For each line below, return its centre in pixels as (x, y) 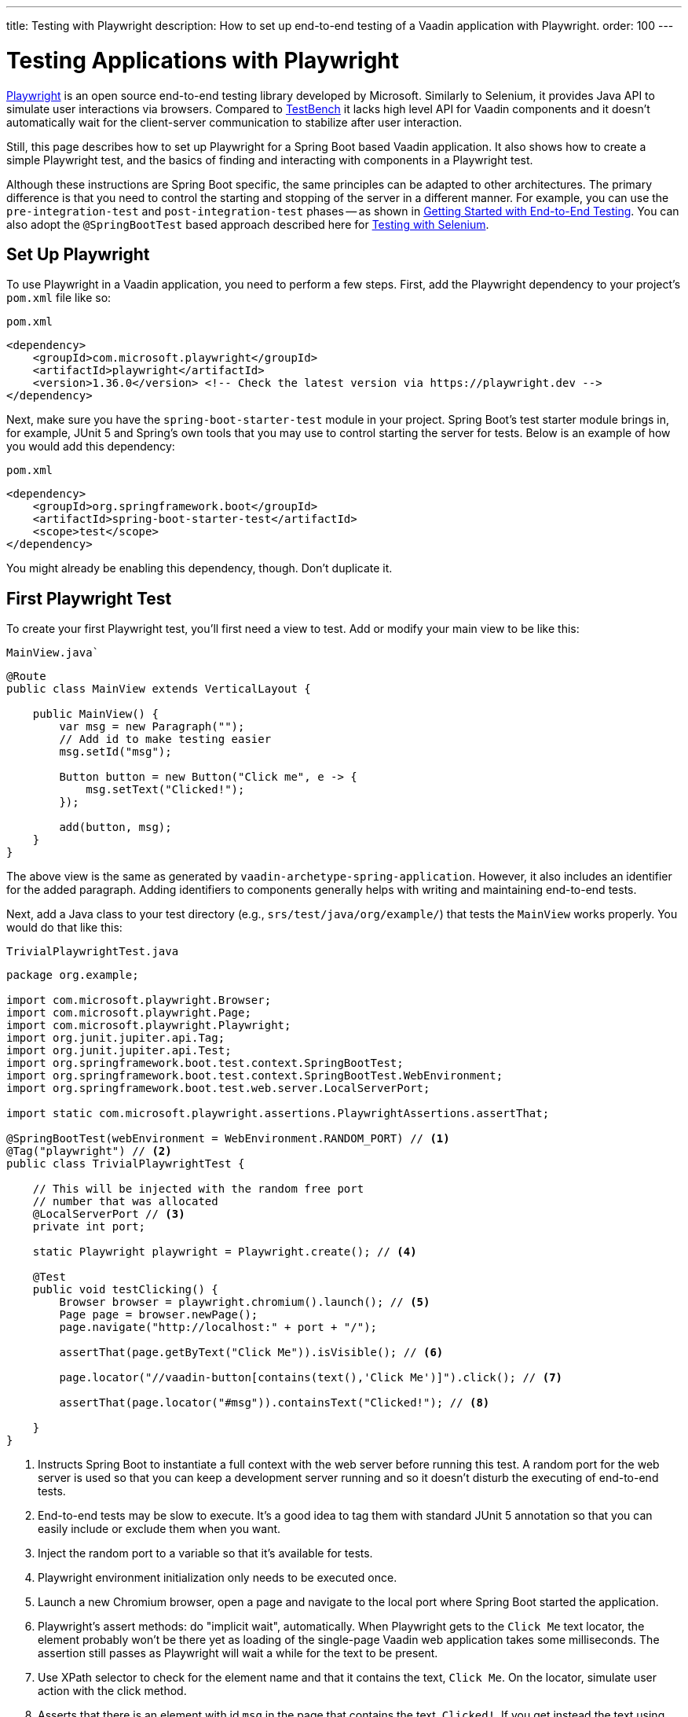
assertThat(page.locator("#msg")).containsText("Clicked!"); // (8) (274, 1403)
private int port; (89, 1227)
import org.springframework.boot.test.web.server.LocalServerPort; (218, 1088)
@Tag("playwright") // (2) (89, 1151)
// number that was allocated (125, 1202)
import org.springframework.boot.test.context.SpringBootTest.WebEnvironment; (255, 1076)
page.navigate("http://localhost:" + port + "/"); (218, 1327)
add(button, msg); (115, 827)
